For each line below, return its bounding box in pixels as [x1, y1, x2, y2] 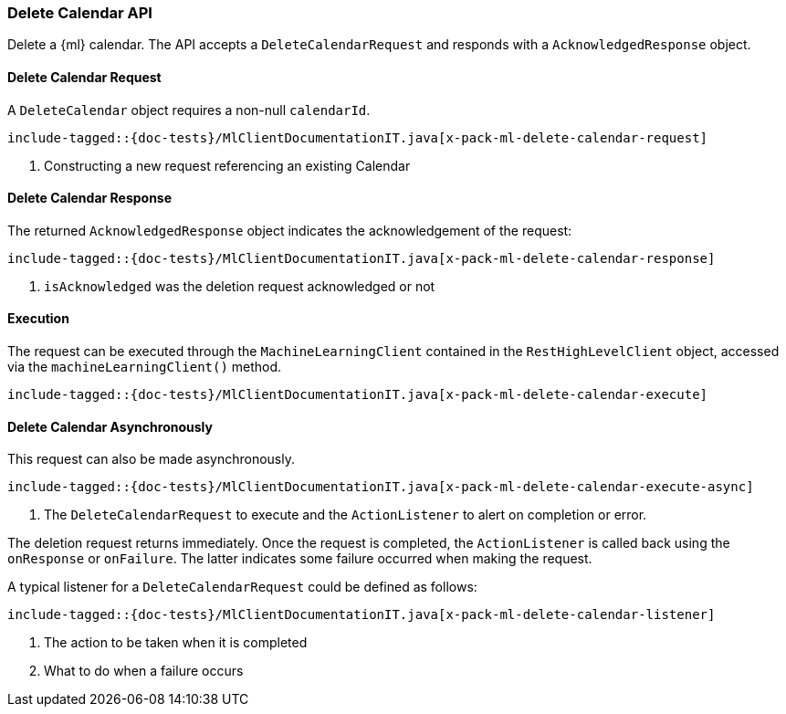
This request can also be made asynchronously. [7, 451, 295, 467]
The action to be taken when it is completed [44, 635, 308, 651]
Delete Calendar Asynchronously [7, 418, 213, 435]
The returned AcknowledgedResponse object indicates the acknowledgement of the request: [7, 222, 572, 238]
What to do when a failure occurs [44, 663, 244, 679]
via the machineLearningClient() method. [7, 359, 282, 375]
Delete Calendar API [7, 4, 152, 22]
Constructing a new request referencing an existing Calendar [44, 157, 411, 173]
